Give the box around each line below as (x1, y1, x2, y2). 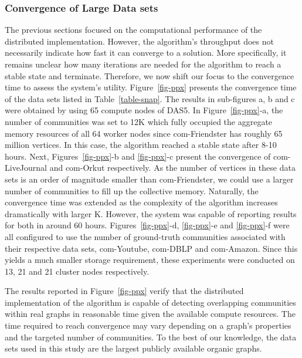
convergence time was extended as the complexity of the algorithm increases (5, 196, 278, 208)
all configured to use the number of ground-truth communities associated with (5, 230, 286, 242)
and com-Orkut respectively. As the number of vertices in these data (49, 161, 296, 174)
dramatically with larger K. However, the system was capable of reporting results (5, 207, 297, 219)
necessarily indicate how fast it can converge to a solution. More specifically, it (5, 46, 287, 59)
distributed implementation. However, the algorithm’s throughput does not (5, 35, 274, 47)
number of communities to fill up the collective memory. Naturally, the (5, 184, 259, 197)
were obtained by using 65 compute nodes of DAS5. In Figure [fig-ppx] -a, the (5, 104, 283, 116)
